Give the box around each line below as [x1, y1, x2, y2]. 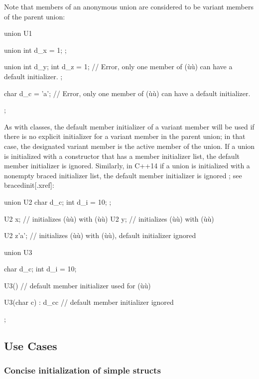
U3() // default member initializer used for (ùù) [4, 280, 151, 290]
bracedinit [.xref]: [4, 180, 54, 190]
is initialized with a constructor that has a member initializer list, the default [4, 150, 240, 161]
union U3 [4, 247, 32, 257]
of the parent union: [4, 11, 65, 21]
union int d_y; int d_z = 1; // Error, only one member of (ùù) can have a [4, 61, 233, 72]
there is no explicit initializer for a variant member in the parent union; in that [4, 131, 246, 141]
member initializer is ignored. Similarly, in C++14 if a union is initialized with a [4, 160, 250, 171]
